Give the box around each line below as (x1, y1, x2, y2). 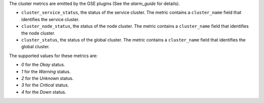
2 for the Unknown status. (21, 75, 74, 81)
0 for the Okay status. (21, 62, 66, 68)
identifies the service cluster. (21, 16, 80, 22)
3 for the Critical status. (21, 82, 69, 88)
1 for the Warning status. (21, 68, 71, 74)
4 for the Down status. (21, 89, 66, 95)
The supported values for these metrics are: (9, 53, 98, 59)
